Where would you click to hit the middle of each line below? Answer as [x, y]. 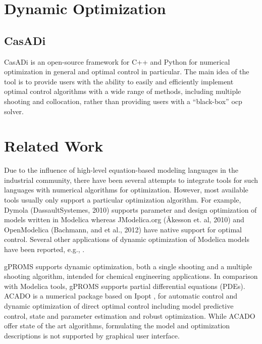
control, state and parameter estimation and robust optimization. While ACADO [130, 315]
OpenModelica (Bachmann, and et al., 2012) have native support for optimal [123, 229]
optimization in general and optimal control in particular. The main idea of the [127, 71]
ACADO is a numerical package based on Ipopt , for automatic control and [121, 296]
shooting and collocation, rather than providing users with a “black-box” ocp [123, 101]
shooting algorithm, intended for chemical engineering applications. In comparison [131, 276]
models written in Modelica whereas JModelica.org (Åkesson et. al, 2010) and [124, 219]
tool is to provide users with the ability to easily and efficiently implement [119, 81]
